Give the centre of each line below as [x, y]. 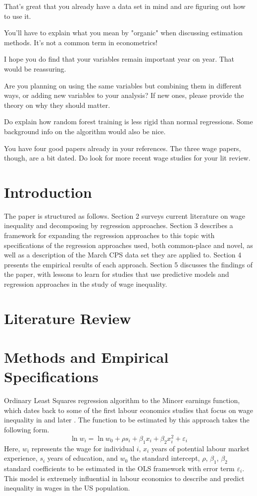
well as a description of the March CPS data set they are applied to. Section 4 [123, 255]
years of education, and [82, 458]
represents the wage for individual [83, 448]
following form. [27, 430]
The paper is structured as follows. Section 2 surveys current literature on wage [125, 215]
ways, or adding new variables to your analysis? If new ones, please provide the [124, 95]
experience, [21, 458]
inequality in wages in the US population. [67, 488]
